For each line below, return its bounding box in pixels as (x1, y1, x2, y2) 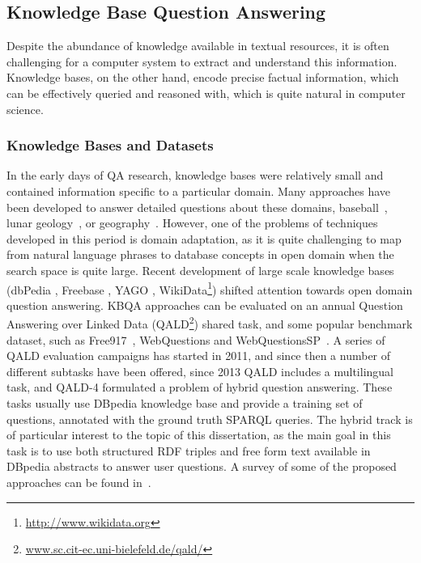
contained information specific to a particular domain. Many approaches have (6, 182, 391, 199)
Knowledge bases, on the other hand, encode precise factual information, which (6, 69, 399, 86)
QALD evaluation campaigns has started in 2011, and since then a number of (6, 347, 391, 364)
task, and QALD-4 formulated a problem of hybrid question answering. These (6, 379, 393, 396)
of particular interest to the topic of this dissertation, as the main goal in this (6, 426, 391, 443)
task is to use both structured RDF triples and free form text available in (6, 442, 371, 459)
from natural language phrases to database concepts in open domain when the (6, 246, 394, 263)
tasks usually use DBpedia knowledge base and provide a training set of (6, 395, 363, 412)
